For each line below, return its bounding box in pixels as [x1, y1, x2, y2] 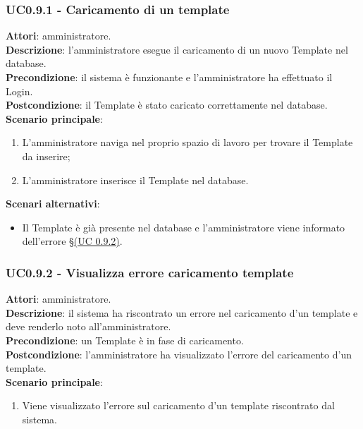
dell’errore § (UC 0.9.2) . [22, 234, 123, 248]
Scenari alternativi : [6, 196, 100, 211]
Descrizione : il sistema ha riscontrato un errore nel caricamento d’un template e [6, 305, 358, 320]
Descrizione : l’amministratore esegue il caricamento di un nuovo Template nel [6, 42, 348, 56]
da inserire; [22, 148, 70, 163]
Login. [6, 83, 33, 98]
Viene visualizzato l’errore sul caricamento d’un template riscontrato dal [22, 398, 335, 413]
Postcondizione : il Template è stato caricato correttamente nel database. [6, 97, 328, 112]
